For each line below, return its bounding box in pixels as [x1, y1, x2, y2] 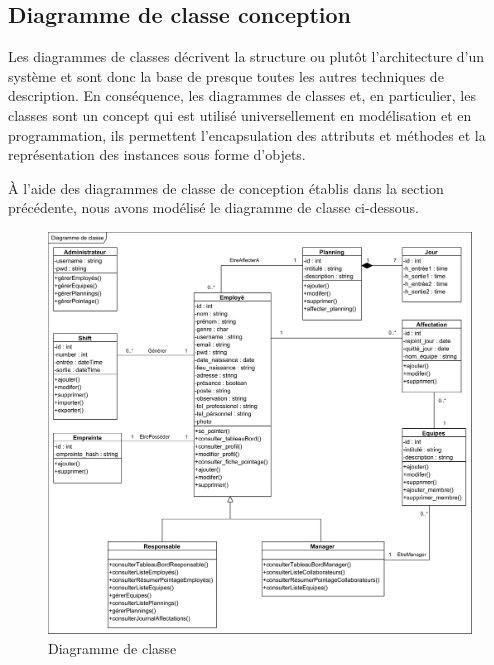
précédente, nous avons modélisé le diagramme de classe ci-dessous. [8, 197, 419, 218]
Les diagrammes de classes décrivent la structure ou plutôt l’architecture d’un [8, 46, 485, 67]
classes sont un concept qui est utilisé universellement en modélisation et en [8, 104, 472, 125]
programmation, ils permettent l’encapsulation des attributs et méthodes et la [8, 124, 486, 145]
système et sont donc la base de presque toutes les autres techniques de [8, 65, 444, 86]
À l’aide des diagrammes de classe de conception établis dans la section [8, 177, 444, 198]
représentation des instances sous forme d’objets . [8, 144, 306, 165]
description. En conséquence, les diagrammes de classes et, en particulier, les [8, 85, 476, 106]
